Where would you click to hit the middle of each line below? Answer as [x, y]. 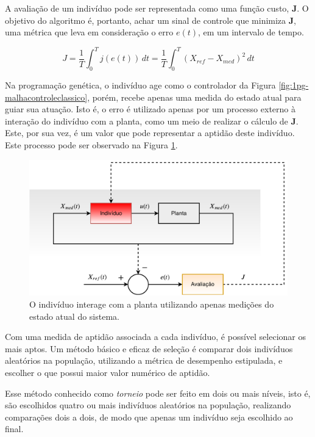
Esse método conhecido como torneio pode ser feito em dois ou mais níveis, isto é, [158, 393]
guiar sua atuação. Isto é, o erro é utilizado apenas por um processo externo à [150, 109]
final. [14, 429]
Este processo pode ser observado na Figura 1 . [91, 145]
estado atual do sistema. [74, 316]
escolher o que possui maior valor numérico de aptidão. [108, 372]
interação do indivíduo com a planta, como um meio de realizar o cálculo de [147, 121]
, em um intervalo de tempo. [251, 32]
